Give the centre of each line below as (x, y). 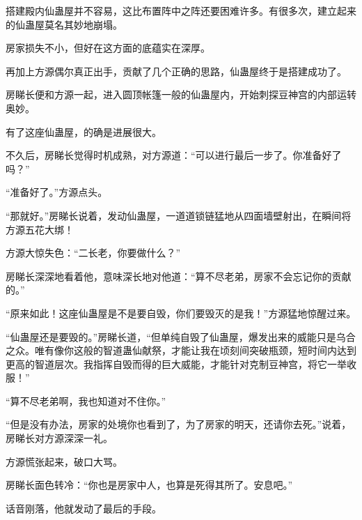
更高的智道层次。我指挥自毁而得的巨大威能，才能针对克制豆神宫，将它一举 (176, 364)
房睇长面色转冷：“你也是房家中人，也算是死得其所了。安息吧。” (149, 485)
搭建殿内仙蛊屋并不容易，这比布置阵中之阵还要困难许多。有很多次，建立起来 (181, 10)
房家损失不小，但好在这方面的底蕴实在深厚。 (108, 48)
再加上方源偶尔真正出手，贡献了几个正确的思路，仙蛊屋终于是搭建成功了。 (176, 71)
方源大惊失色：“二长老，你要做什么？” (93, 253)
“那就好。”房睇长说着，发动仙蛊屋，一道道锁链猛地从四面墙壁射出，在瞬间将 (179, 215)
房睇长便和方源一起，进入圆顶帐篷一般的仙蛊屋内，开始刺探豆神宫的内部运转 (181, 94)
